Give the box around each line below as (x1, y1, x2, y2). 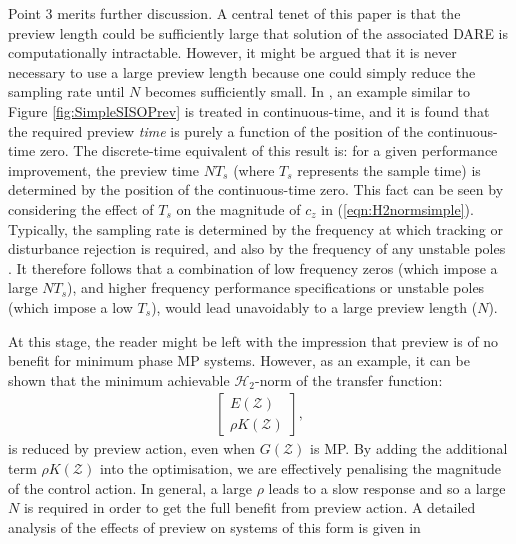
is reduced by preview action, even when (8, 438, 256, 459)
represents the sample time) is (297, 159, 481, 180)
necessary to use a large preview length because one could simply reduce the (8, 61, 476, 82)
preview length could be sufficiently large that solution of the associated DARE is (8, 22, 509, 43)
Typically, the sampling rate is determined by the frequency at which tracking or (8, 218, 504, 239)
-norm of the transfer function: (255, 369, 443, 390)
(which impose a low (8, 296, 133, 317)
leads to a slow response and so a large (268, 477, 506, 498)
